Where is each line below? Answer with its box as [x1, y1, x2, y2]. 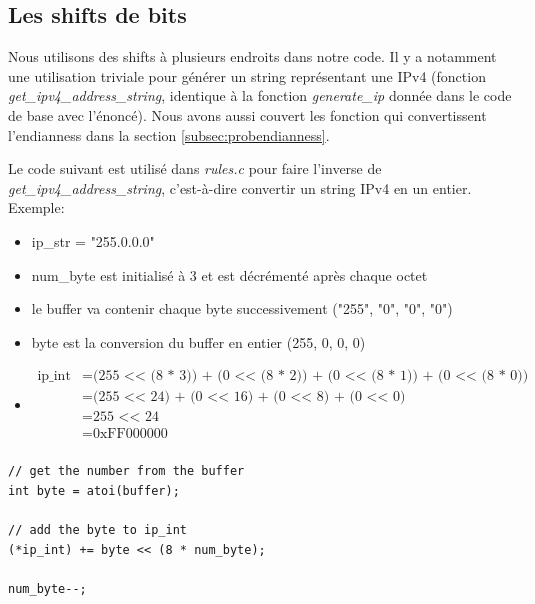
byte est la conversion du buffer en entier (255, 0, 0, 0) [31, 331, 366, 352]
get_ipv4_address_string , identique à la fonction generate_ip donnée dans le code [8, 85, 512, 106]
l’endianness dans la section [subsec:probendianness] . [8, 124, 330, 145]
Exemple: [8, 197, 65, 218]
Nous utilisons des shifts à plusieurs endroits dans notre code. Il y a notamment [8, 46, 497, 67]
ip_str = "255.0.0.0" [31, 230, 155, 251]
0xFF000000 [92, 427, 168, 442]
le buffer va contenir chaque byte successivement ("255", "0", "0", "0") [31, 298, 453, 319]
